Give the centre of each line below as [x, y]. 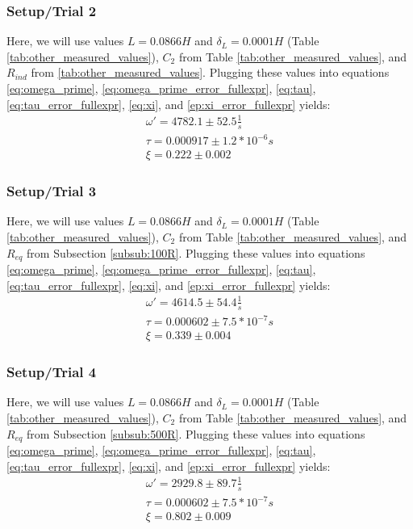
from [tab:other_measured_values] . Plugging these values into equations [210, 72]
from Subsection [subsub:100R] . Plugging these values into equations [196, 252]
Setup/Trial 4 [52, 372]
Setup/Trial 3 [52, 191]
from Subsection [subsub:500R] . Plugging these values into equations [196, 433]
